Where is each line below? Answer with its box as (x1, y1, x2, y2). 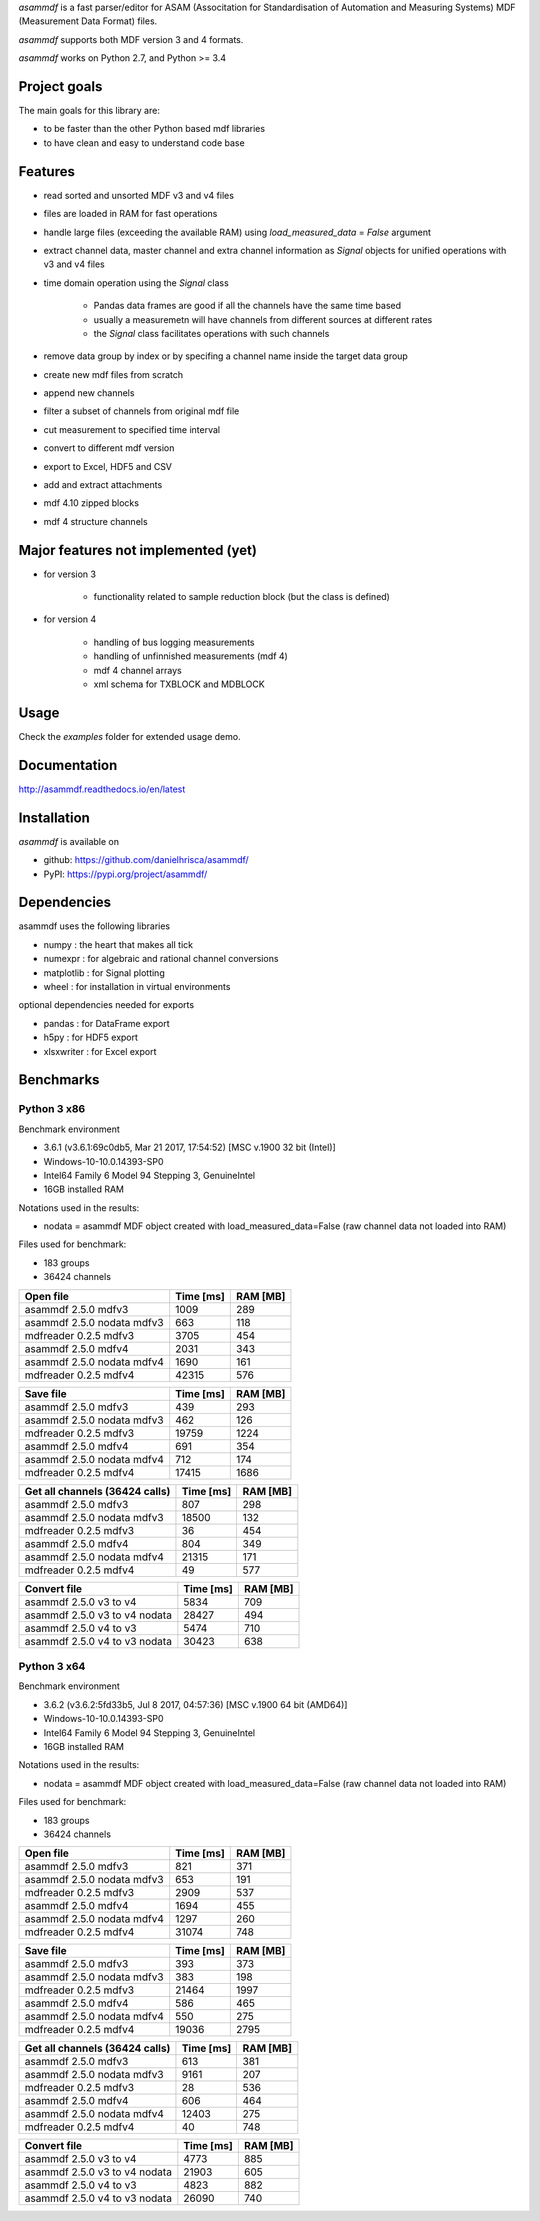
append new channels (43, 387, 135, 399)
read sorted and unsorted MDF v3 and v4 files (43, 189, 235, 201)
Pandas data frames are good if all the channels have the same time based (93, 300, 402, 312)
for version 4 (43, 613, 97, 625)
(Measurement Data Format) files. (18, 15, 158, 27)
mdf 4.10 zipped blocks (43, 497, 140, 509)
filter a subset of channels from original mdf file (43, 405, 240, 417)
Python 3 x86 (18, 1102, 86, 1116)
